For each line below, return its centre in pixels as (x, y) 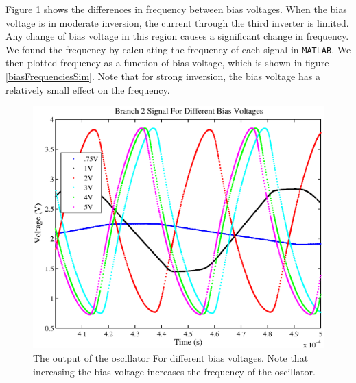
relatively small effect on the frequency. (88, 89)
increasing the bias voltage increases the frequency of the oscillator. (174, 371)
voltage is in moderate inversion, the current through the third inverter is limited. (177, 22)
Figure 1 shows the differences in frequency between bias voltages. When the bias (176, 9)
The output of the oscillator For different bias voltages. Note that (171, 358)
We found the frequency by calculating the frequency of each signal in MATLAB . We (178, 49)
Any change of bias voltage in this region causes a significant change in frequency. (177, 36)
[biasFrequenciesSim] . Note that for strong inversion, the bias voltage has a (163, 76)
